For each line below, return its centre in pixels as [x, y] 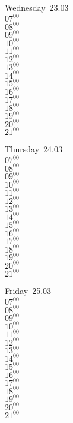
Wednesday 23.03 [37, 7]
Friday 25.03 [28, 291]
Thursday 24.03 [34, 149]
